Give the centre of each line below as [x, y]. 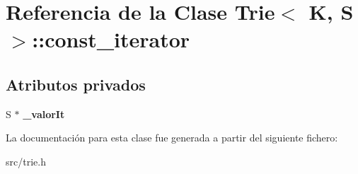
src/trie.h [26, 161]
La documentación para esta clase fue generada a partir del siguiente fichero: [172, 138]
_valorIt [44, 114]
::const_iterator [111, 39]
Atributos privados [76, 84]
